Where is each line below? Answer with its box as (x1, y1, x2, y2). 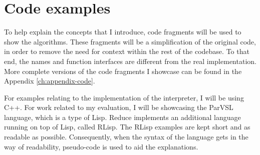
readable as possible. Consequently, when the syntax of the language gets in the (4, 131, 248, 142)
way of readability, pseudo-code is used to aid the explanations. (4, 141, 198, 151)
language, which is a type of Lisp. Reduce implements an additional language (4, 111, 241, 122)
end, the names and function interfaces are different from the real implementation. (4, 55, 256, 66)
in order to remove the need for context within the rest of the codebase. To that (4, 46, 249, 56)
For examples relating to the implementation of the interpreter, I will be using (4, 92, 244, 102)
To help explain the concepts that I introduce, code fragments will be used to (4, 26, 241, 37)
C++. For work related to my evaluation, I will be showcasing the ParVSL (4, 102, 233, 112)
